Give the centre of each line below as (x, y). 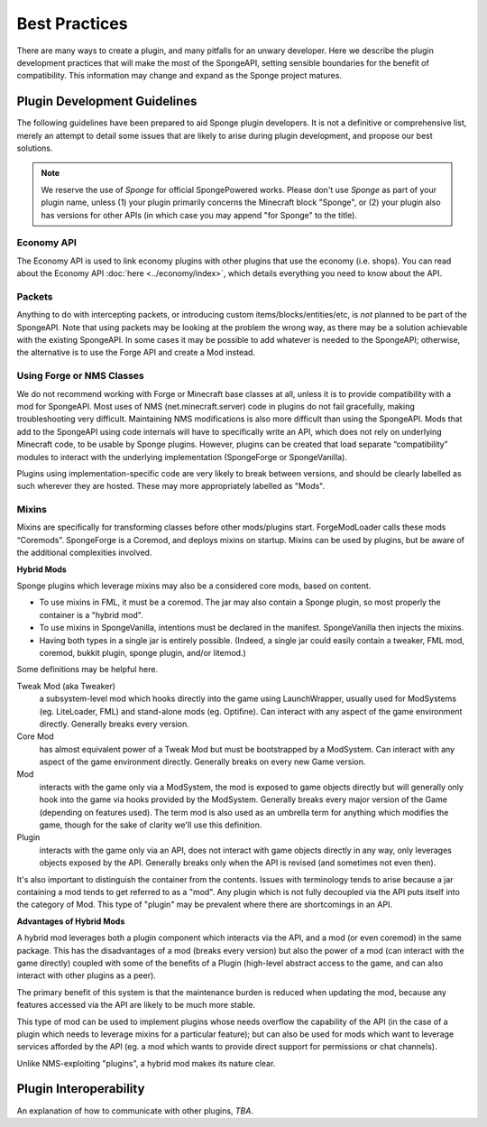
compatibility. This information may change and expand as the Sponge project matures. (179, 76)
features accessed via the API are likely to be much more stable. (136, 1005)
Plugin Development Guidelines (107, 102)
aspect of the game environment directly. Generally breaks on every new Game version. (202, 762)
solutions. (35, 148)
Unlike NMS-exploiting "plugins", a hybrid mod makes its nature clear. (146, 1063)
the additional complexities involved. (84, 553)
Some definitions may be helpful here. (87, 670)
